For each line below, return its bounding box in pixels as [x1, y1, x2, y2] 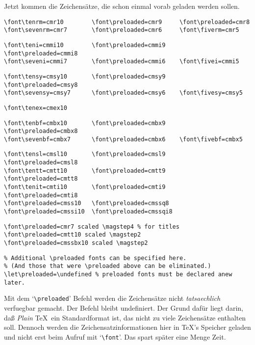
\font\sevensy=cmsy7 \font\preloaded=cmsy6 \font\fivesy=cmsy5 [4, 89, 243, 97]
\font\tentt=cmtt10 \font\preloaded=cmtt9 [4, 167, 166, 174]
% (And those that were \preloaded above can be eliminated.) [4, 263, 211, 270]
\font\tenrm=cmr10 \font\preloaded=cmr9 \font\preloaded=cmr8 [4, 18, 250, 26]
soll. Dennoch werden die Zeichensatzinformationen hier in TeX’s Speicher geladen [4, 322, 251, 332]
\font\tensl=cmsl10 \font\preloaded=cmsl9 [4, 151, 166, 158]
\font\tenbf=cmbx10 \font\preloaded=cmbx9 [4, 119, 166, 127]
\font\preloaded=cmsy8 [4, 81, 78, 88]
